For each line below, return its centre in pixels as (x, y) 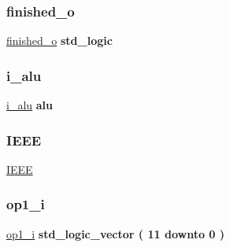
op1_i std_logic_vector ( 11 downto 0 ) (116, 233)
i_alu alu (30, 105)
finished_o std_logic (59, 41)
